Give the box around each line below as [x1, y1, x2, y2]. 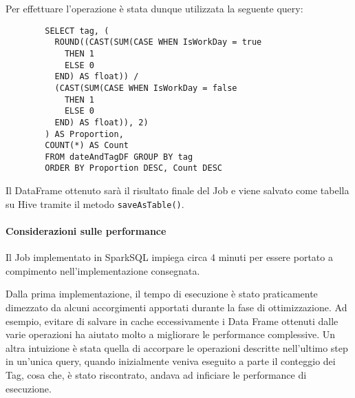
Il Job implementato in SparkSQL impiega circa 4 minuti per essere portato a [6, 250, 333, 264]
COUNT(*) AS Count [45, 140, 129, 151]
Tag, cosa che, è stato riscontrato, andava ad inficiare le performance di [6, 367, 307, 381]
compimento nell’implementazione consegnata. [6, 263, 200, 277]
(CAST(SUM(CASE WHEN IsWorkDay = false [54, 83, 237, 93]
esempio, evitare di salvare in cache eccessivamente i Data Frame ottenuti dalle [6, 313, 338, 328]
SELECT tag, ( [45, 25, 109, 36]
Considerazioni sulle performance [6, 223, 166, 238]
